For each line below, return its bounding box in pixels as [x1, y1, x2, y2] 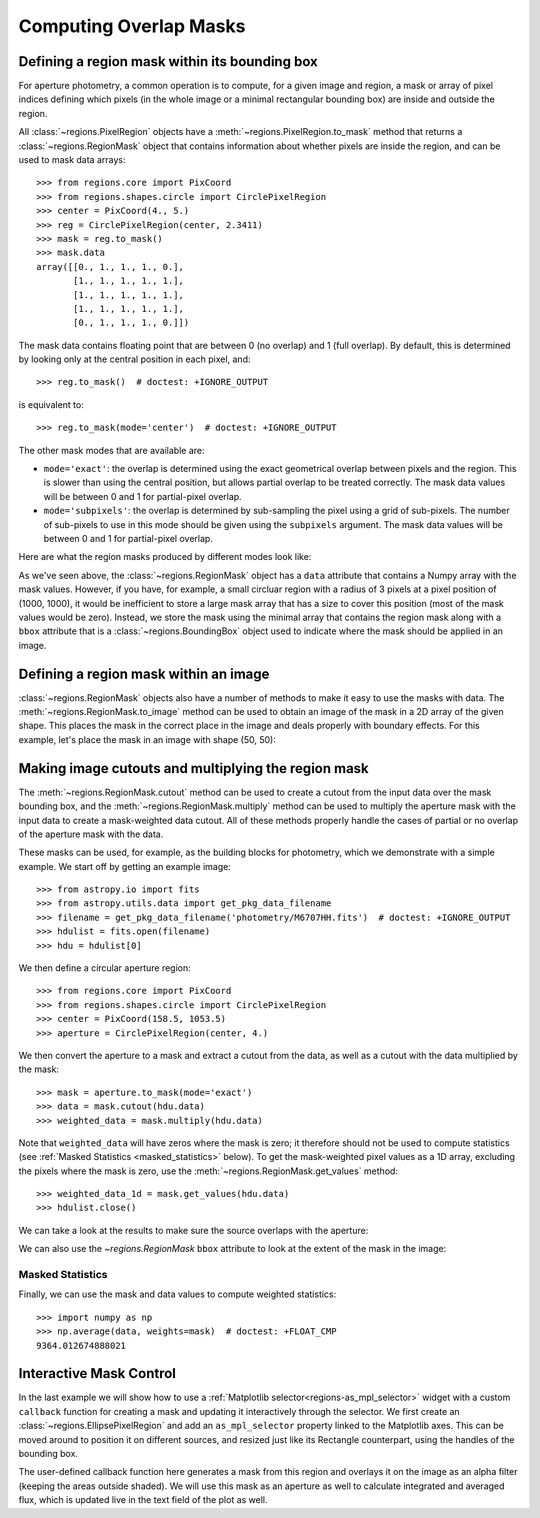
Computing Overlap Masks [18, 15, 246, 37]
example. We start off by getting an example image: [18, 860, 232, 872]
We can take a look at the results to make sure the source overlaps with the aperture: [18, 1224, 369, 1236]
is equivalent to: [18, 398, 84, 410]
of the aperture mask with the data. [18, 828, 164, 840]
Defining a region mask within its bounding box [18, 53, 319, 70]
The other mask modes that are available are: [18, 444, 205, 456]
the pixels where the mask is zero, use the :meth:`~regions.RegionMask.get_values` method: [18, 1165, 399, 1177]
